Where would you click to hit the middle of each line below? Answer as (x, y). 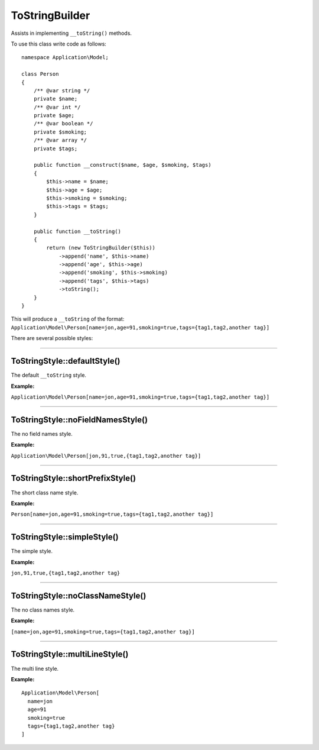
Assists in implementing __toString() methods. (71, 33)
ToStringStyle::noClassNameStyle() (79, 595)
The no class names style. (43, 610)
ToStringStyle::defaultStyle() (66, 361)
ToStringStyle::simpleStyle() (65, 537)
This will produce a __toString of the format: (68, 319)
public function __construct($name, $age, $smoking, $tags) (123, 165)
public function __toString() (77, 231)
